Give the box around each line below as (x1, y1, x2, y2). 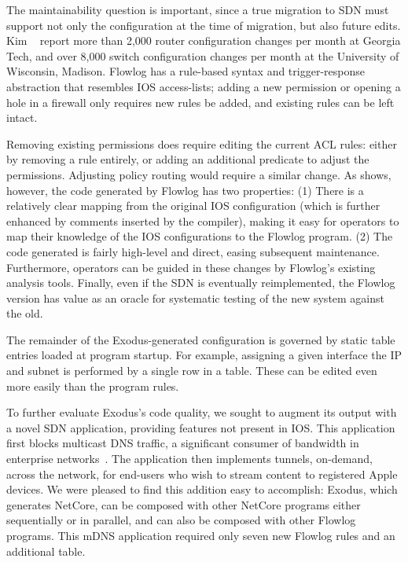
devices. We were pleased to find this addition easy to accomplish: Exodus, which (6, 481, 398, 498)
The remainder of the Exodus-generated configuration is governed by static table (6, 331, 395, 347)
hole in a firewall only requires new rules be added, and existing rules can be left (6, 94, 395, 110)
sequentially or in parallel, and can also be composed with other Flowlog (6, 512, 356, 528)
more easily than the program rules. (6, 377, 179, 394)
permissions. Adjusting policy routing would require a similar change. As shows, (6, 166, 391, 182)
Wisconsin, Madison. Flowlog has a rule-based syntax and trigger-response (6, 63, 365, 79)
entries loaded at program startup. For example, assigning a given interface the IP (6, 347, 402, 363)
